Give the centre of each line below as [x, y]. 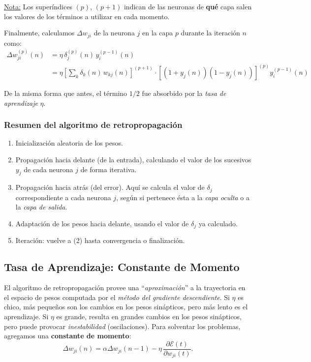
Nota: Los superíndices [38, 6]
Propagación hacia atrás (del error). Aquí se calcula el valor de [110, 187]
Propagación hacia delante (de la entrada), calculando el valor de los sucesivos [133, 159]
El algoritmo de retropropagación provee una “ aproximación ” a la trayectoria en [125, 287]
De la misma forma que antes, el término [66, 93]
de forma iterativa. [109, 169]
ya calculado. [218, 223]
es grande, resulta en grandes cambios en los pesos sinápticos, [149, 317]
